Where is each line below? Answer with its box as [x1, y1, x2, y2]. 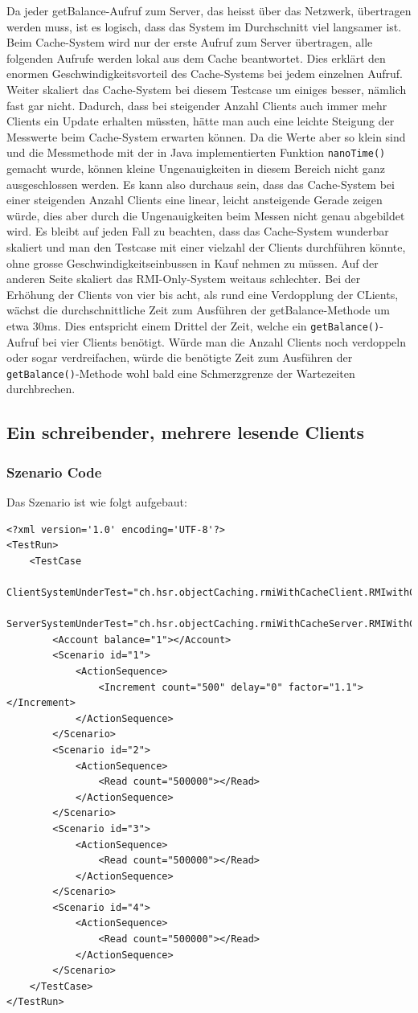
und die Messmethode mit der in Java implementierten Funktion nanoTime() [6, 144, 386, 161]
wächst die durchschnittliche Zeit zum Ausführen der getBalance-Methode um [6, 301, 390, 318]
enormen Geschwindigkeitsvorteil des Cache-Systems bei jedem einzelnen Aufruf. [6, 65, 403, 82]
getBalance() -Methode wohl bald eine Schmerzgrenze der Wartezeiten [6, 364, 355, 381]
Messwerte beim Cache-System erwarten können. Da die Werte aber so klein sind [6, 128, 406, 145]
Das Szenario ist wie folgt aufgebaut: [6, 494, 187, 511]
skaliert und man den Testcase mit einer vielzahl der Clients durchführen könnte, [6, 238, 406, 255]
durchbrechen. [6, 380, 76, 397]
